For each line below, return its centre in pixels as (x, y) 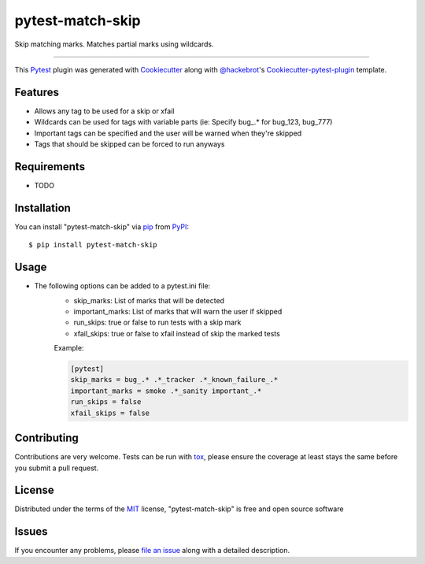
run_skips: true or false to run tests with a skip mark (157, 322)
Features (37, 92)
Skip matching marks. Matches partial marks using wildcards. (114, 44)
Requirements (50, 167)
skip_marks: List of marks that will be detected (149, 300)
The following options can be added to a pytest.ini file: (122, 286)
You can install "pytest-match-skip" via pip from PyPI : (102, 226)
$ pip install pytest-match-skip (93, 245)
